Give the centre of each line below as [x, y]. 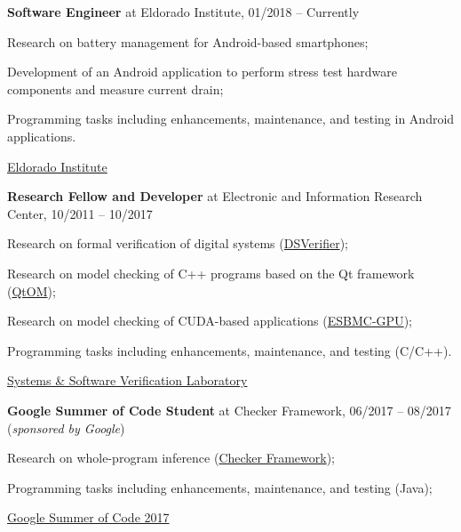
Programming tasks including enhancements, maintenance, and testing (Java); [220, 487]
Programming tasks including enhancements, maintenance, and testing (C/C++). [230, 350]
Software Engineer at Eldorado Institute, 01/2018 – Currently [183, 12]
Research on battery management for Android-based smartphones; [188, 41]
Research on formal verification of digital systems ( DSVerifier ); [178, 243]
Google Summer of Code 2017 [88, 517]
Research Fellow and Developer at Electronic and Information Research [215, 196]
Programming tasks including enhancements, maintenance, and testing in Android [231, 119]
